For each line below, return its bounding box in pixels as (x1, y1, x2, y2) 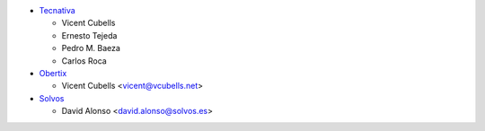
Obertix (39, 67, 67, 78)
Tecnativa (39, 5, 75, 15)
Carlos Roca (61, 55, 107, 66)
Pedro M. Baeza (61, 43, 121, 54)
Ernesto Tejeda (61, 30, 118, 40)
